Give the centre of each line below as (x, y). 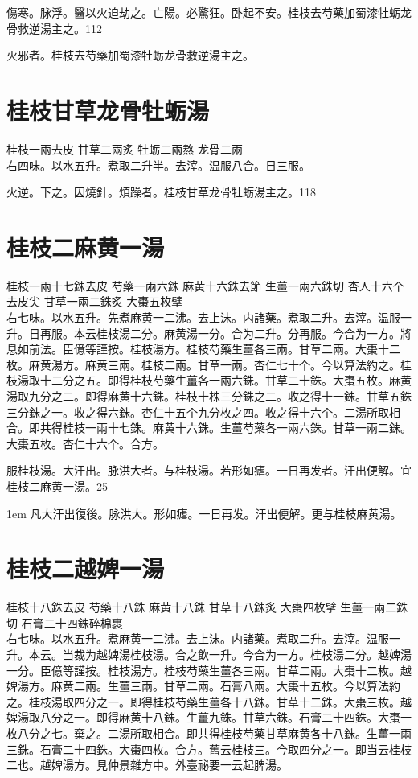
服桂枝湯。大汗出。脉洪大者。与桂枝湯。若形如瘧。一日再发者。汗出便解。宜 (209, 470)
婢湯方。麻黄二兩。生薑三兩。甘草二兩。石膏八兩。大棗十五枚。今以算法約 (203, 686)
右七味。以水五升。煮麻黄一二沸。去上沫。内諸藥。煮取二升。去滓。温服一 (203, 638)
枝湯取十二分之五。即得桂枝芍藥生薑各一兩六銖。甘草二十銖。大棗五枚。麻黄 (209, 380)
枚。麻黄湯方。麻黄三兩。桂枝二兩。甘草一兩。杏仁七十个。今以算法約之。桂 (209, 364)
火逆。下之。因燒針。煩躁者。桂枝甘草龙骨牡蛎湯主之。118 (161, 192)
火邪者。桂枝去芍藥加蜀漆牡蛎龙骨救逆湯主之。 (130, 55)
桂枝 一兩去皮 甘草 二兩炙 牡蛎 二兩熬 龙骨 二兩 (125, 148)
